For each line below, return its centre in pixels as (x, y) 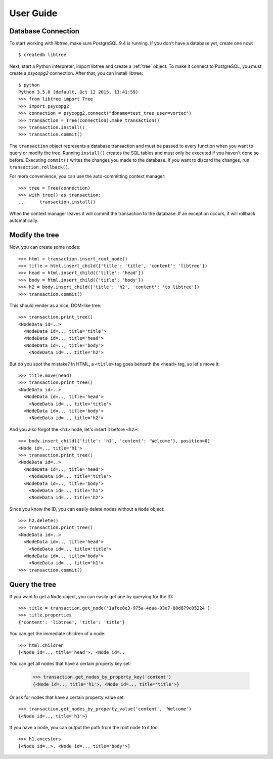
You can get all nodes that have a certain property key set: (70, 664)
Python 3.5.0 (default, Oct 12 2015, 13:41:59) (78, 92)
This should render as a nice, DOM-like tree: (55, 305)
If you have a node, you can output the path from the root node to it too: (84, 727)
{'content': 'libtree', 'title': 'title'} (72, 622)
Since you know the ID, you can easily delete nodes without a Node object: (87, 509)
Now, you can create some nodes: (45, 247)
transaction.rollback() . (39, 167)
